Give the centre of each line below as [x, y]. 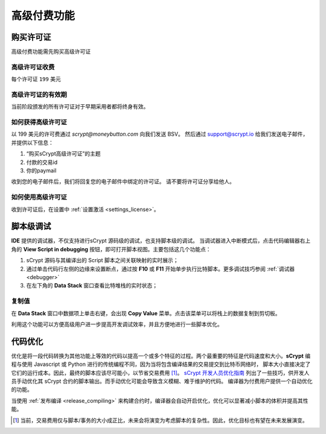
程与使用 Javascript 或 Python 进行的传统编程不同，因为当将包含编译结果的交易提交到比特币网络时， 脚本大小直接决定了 [161, 364]
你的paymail [41, 171]
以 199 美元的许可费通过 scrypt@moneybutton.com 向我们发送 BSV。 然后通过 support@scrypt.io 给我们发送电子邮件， [160, 134]
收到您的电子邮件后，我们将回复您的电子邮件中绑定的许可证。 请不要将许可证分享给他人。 [123, 181]
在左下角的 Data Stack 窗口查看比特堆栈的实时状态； [92, 286]
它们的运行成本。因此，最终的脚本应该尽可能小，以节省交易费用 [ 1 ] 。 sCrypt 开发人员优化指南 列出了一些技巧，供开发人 [160, 373]
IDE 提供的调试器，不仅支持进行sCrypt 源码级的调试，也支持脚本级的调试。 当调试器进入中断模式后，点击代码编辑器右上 [161, 241]
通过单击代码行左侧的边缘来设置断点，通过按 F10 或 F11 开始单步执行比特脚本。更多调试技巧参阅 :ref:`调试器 [161, 269]
